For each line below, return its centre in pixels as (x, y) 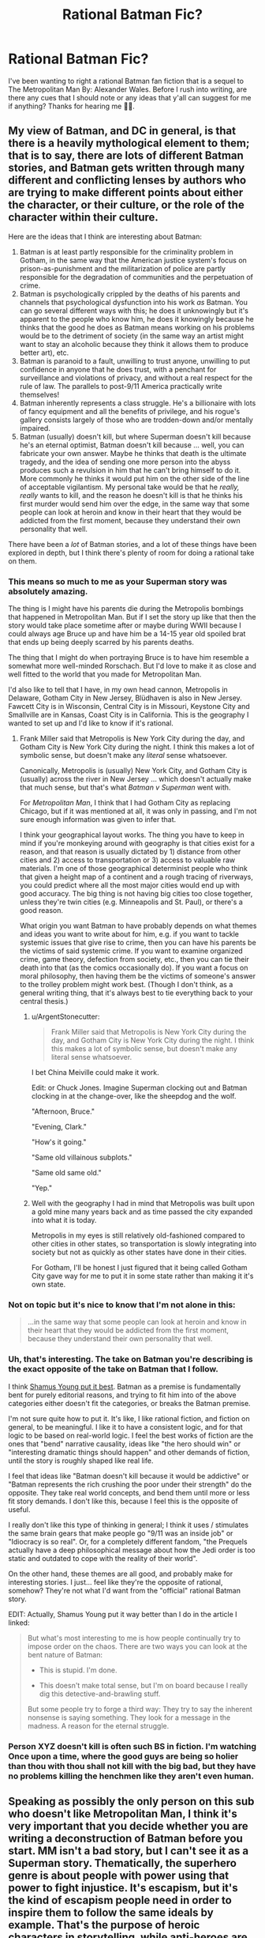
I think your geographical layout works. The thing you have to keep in (132, 835)
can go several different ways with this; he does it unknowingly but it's (134, 311)
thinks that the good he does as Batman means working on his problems (137, 327)
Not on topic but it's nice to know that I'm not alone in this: (122, 1304)
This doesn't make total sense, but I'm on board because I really (144, 1685)
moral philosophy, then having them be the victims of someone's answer (138, 976)
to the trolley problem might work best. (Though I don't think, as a (126, 985)
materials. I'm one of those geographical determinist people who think (134, 869)
